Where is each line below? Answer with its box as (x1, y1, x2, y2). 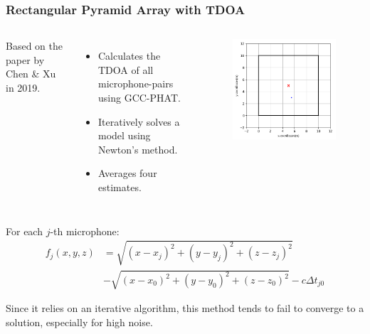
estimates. (98, 179, 142, 194)
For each (6, 223, 43, 238)
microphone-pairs (98, 76, 174, 91)
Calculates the (98, 48, 161, 63)
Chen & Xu (6, 66, 56, 81)
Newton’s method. (98, 141, 178, 156)
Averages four (98, 166, 157, 181)
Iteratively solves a (98, 114, 180, 129)
